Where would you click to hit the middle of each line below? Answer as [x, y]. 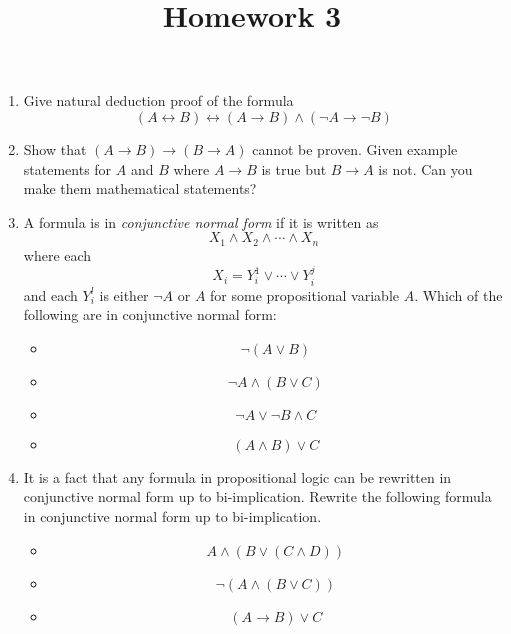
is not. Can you [425, 168]
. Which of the [458, 294]
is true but [294, 168]
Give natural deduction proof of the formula [158, 100]
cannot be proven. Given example [355, 148]
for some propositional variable [304, 294]
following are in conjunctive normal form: [150, 314]
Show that [55, 148]
